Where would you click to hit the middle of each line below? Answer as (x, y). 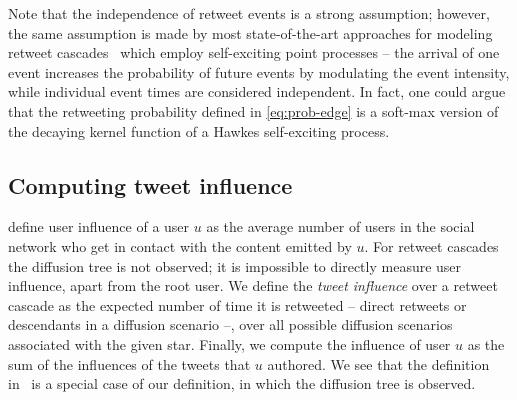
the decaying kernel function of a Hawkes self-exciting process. (199, 130)
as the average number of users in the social (340, 226)
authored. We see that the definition (378, 363)
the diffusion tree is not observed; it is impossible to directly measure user (235, 265)
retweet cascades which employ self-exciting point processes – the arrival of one (254, 52)
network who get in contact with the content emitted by (180, 245)
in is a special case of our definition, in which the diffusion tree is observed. (242, 383)
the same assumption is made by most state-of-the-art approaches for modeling (250, 32)
